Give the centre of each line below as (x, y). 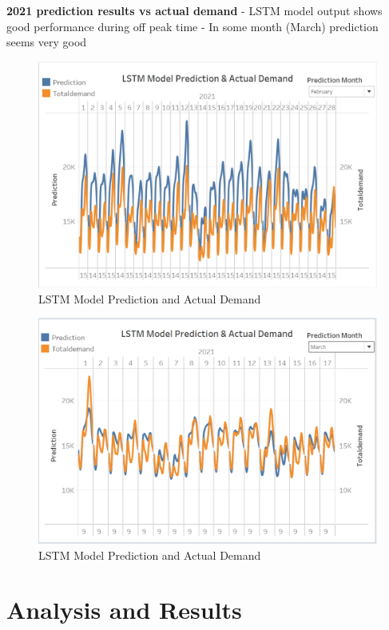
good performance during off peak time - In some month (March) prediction (193, 26)
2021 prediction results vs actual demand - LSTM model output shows (194, 10)
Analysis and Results (124, 610)
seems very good (47, 42)
